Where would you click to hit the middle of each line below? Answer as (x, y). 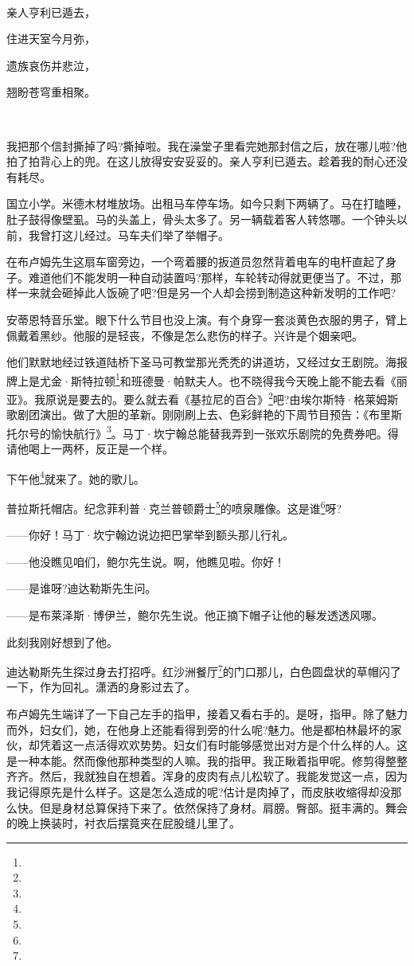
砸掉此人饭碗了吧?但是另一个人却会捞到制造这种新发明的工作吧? (229, 293)
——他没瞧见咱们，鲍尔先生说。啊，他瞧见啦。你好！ (146, 561)
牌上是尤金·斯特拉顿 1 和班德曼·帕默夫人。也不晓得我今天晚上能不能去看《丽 (207, 379)
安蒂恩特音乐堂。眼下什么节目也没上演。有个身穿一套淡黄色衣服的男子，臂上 (207, 319)
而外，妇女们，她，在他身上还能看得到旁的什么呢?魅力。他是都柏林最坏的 (199, 729)
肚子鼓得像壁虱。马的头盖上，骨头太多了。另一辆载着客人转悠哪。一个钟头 (201, 219)
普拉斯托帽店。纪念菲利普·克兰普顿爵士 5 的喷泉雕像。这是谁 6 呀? (174, 506)
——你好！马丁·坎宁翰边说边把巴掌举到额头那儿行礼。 (150, 535)
